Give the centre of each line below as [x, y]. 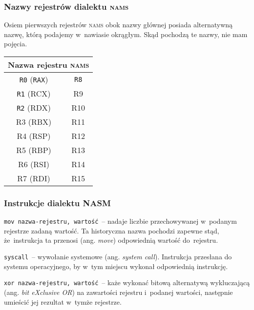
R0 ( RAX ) [34, 79]
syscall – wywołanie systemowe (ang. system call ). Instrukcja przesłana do [118, 257]
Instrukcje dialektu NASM [57, 203]
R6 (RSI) [34, 164]
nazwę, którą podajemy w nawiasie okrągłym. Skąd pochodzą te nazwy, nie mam [126, 34]
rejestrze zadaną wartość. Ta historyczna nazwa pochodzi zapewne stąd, [112, 230]
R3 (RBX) [34, 122]
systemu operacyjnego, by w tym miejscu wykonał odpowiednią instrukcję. [116, 266]
